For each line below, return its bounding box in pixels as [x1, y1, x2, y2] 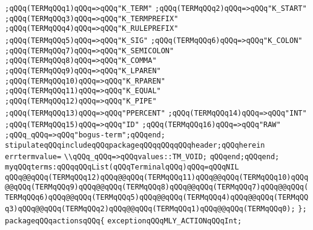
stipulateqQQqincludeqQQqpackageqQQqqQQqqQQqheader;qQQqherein [5, 140, 265, 149]
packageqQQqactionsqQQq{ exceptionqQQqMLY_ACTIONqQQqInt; [5, 217, 242, 226]
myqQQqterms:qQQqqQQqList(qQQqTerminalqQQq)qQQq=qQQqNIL [5, 162, 239, 171]
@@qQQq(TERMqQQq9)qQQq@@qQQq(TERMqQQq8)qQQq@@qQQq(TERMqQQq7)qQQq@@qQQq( [5, 183, 309, 192]
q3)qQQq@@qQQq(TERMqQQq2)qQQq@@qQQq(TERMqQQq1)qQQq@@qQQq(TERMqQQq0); [5, 205, 295, 214]
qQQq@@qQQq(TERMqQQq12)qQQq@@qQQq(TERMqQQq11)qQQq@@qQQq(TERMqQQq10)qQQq [5, 172, 309, 182]
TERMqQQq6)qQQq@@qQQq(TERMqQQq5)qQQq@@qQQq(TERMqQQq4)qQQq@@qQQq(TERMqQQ [5, 192, 309, 202]
